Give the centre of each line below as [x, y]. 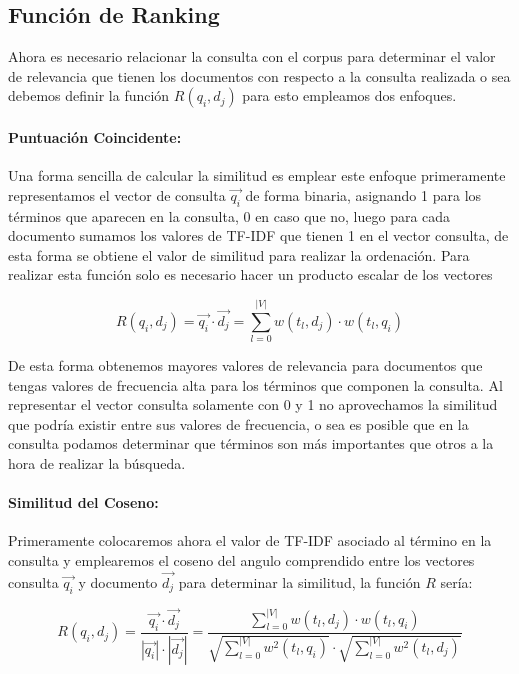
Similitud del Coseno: [83, 502]
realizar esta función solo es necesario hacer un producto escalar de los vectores [250, 274]
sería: [456, 581]
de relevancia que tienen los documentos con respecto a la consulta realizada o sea [259, 75]
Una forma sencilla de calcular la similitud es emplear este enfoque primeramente [257, 175]
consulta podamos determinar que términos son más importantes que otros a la [251, 443]
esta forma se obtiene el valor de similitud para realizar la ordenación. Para [239, 254]
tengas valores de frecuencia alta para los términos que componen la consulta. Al [255, 384]
